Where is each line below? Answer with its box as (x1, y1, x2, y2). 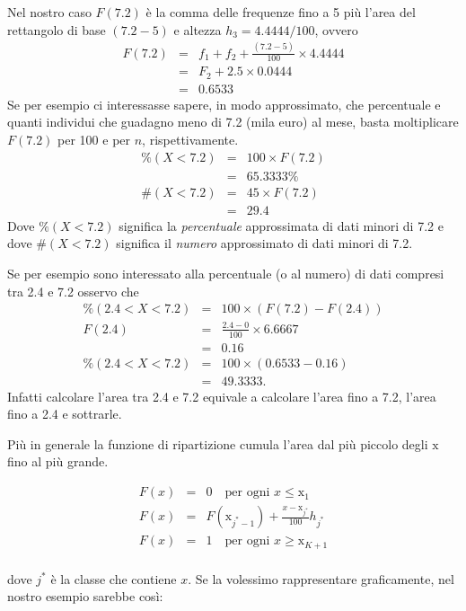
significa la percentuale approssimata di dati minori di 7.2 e (119, 216, 444, 235)
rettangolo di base (7, 20, 106, 39)
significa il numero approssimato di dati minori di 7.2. (116, 234, 413, 252)
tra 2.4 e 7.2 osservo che (7, 281, 139, 300)
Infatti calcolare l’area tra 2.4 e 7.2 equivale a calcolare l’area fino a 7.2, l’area (7, 386, 436, 405)
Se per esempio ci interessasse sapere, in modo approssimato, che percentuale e (7, 94, 441, 113)
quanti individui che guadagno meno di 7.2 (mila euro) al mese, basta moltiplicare (7, 112, 459, 131)
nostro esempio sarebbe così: (7, 587, 163, 606)
